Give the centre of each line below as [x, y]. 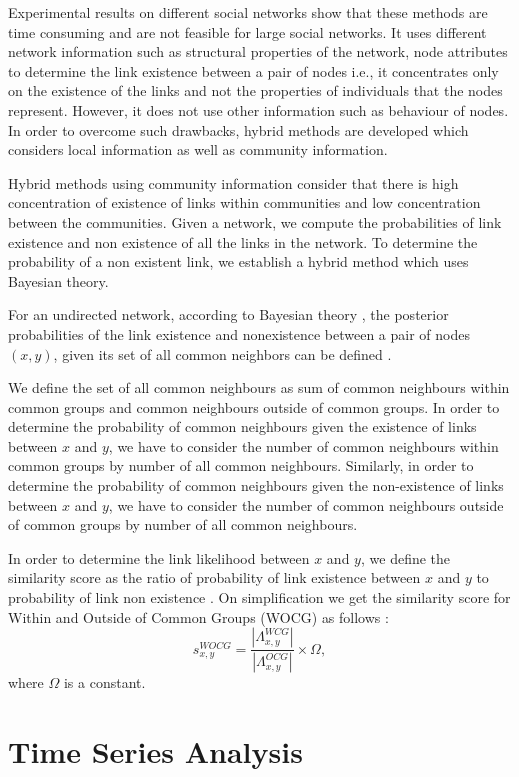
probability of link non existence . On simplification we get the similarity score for [259, 597]
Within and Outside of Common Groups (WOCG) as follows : [198, 616]
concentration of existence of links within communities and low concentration [244, 202]
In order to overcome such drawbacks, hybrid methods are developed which [238, 129]
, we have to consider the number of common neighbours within [303, 445]
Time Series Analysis [155, 750]
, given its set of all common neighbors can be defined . [222, 353]
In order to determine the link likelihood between [159, 557]
